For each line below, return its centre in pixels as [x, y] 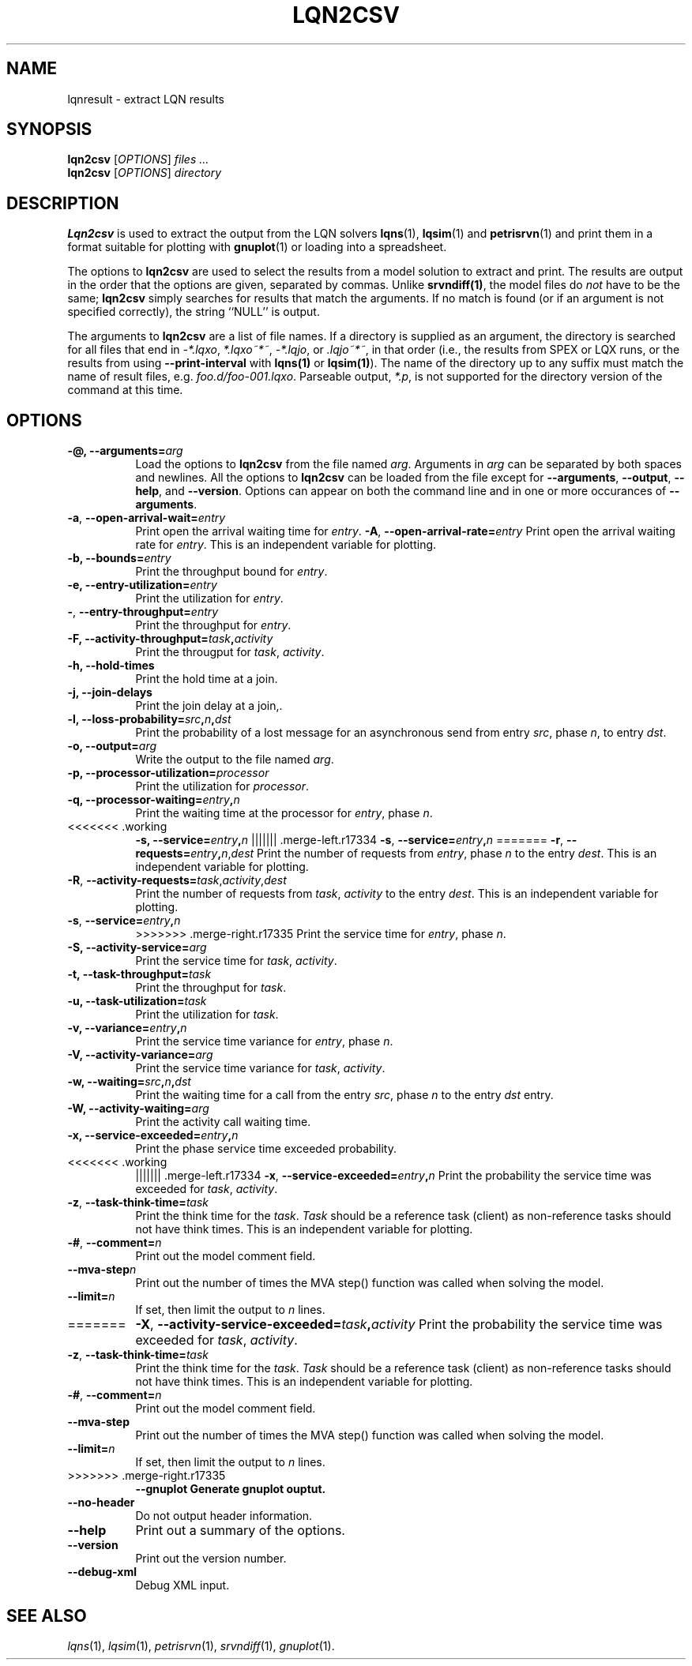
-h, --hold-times [111, 666]
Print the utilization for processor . [222, 786]
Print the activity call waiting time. [223, 1122]
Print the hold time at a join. [207, 679]
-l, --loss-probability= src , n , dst [149, 719]
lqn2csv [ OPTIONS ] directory [145, 173]
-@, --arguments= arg [125, 451]
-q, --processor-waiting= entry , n [154, 800]
